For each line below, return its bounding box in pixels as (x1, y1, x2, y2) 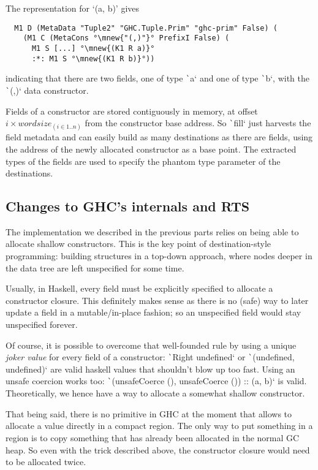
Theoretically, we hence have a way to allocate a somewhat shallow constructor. (6, 387, 305, 400)
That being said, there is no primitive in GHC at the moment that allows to (6, 407, 292, 420)
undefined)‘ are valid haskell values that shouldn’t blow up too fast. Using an (6, 362, 295, 375)
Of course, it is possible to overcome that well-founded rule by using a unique (6, 338, 297, 351)
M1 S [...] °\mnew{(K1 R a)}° (31, 44, 155, 53)
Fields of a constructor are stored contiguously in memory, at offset (6, 104, 258, 117)
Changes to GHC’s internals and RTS (6, 197, 250, 216)
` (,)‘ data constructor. (6, 83, 89, 96)
